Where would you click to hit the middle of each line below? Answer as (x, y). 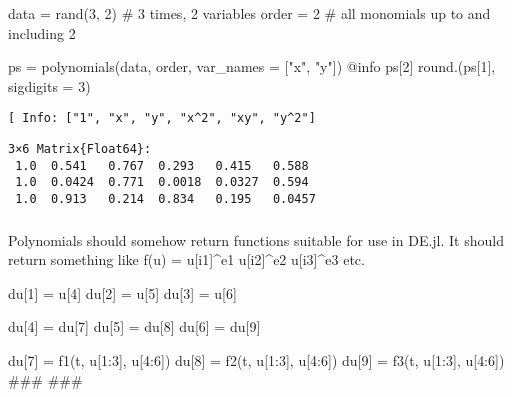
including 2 (42, 32)
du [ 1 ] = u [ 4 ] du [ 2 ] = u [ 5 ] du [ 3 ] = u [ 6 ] (122, 292)
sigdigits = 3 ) (49, 85)
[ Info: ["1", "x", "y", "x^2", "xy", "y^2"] (162, 118)
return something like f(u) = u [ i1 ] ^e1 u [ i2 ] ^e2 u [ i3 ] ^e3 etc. (186, 259)
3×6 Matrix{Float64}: (80, 149)
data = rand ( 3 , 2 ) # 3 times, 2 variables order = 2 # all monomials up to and (249, 13)
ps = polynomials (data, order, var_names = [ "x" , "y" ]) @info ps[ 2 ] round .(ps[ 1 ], (252, 66)
